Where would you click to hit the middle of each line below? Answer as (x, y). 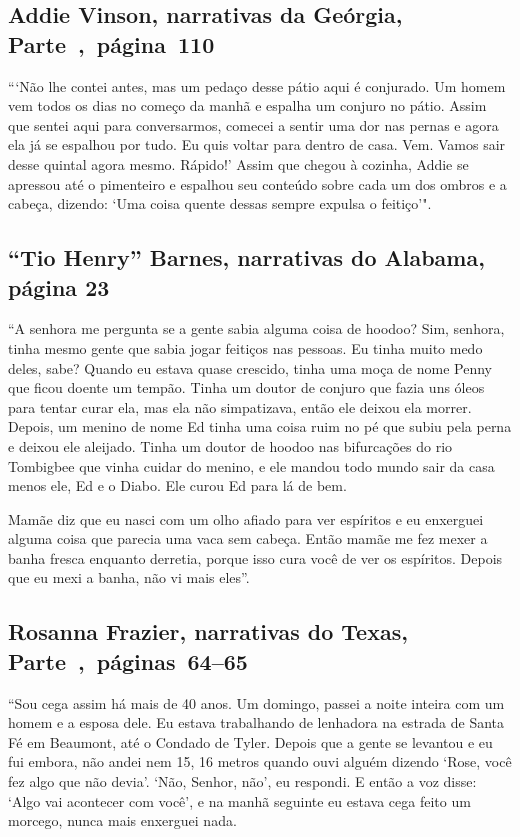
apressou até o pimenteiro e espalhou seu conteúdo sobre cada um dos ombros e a (257, 183)
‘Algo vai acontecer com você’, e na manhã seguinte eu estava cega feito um (239, 800)
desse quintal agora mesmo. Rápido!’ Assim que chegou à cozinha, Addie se (238, 163)
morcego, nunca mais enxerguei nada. (122, 820)
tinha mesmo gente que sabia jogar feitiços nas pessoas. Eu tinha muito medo (245, 347)
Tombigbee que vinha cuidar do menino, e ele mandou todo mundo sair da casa (251, 465)
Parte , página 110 (111, 43)
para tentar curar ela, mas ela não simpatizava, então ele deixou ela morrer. (240, 406)
